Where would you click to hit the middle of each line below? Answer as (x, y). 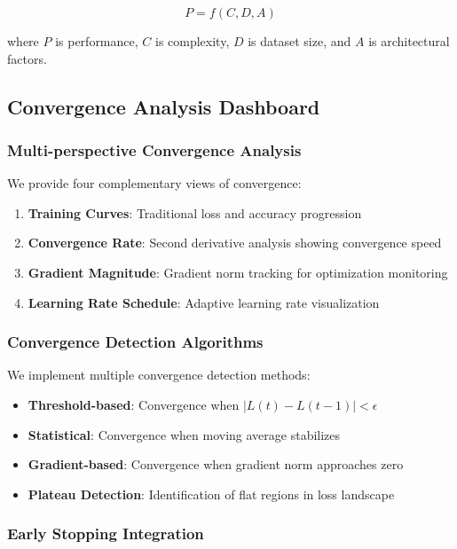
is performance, (97, 41)
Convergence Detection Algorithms (135, 342)
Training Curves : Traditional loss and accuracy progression (195, 212)
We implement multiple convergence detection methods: (159, 375)
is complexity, (192, 41)
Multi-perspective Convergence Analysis (154, 149)
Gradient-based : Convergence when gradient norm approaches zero (216, 464)
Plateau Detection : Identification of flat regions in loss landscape (211, 494)
